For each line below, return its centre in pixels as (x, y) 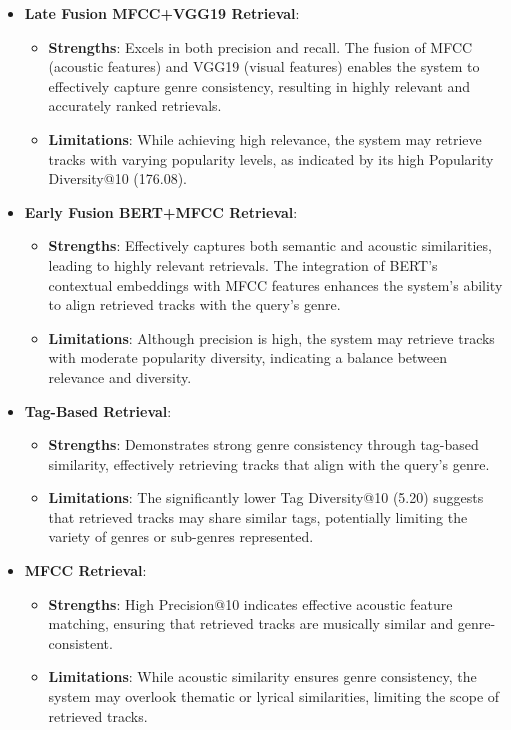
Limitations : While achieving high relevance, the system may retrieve (265, 138)
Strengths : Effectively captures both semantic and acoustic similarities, (270, 245)
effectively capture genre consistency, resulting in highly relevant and (259, 85)
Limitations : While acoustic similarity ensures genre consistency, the (262, 676)
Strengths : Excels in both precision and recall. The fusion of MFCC (260, 46)
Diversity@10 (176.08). (117, 178)
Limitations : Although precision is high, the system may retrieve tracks (271, 337)
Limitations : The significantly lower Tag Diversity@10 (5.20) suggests (266, 497)
